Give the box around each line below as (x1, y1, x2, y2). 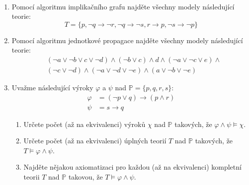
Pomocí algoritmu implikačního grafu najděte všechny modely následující (11, 1, 235, 11)
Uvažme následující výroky (11, 82, 93, 93)
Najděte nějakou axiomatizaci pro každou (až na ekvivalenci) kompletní (23, 162, 242, 172)
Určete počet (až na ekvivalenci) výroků (23, 119, 146, 129)
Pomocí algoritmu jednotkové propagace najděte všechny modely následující (11, 35, 243, 45)
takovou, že (68, 172, 103, 182)
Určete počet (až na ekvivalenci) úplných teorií (23, 135, 166, 146)
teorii (23, 172, 40, 182)
